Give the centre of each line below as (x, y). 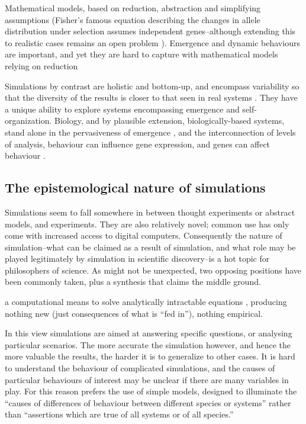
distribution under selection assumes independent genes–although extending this (150, 31)
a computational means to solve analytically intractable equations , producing (146, 302)
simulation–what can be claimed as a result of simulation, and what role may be (150, 247)
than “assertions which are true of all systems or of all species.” (119, 414)
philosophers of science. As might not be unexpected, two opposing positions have (153, 270)
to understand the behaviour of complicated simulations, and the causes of (140, 368)
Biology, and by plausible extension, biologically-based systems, (170, 121)
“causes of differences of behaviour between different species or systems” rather (148, 402)
